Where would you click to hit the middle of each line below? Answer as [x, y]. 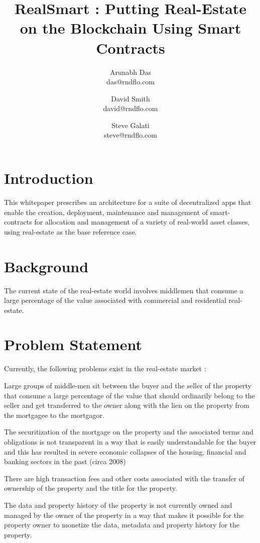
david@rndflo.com [131, 108]
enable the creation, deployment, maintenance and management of [106, 212]
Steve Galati [131, 125]
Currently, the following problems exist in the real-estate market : [105, 368]
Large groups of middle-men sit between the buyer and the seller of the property [128, 385]
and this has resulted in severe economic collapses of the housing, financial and [125, 451]
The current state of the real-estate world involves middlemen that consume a [124, 290]
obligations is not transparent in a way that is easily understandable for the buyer [130, 441]
